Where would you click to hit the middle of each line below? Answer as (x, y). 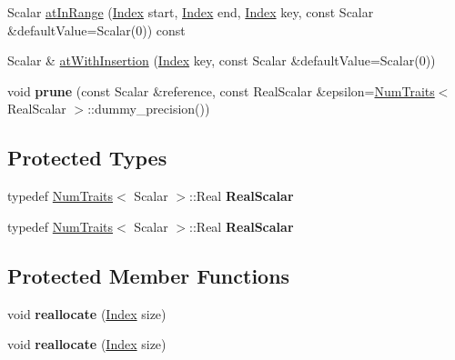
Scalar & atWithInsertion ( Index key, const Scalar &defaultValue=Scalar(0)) (222, 60)
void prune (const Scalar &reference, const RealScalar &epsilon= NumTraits (221, 90)
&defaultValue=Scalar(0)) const (96, 30)
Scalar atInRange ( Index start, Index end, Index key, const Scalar (191, 12)
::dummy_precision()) (149, 109)
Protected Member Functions (149, 275)
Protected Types (87, 158)
